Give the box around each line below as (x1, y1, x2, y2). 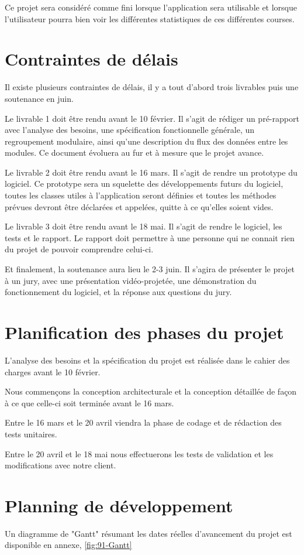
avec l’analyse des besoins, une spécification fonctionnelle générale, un (5, 124, 255, 136)
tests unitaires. (5, 427, 57, 440)
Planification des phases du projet (5, 320, 284, 344)
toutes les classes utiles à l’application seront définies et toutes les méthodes (5, 189, 277, 201)
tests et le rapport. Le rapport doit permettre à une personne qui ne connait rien (5, 231, 295, 244)
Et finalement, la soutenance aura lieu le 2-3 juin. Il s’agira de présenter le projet (5, 263, 295, 275)
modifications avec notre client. (5, 459, 116, 471)
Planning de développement (5, 493, 233, 517)
